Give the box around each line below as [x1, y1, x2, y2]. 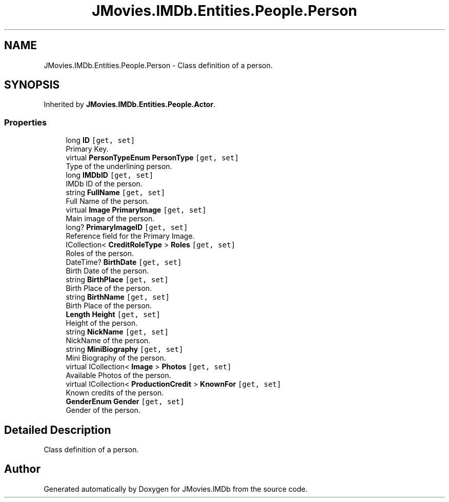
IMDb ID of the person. [66, 179, 142, 189]
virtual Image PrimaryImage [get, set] [66, 205, 207, 215]
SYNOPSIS [4, 78, 60, 92]
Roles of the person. [66, 249, 134, 258]
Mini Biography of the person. [66, 353, 166, 363]
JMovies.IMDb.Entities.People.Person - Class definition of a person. [44, 60, 273, 70]
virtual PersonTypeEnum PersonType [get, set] [66, 153, 239, 162]
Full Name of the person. [66, 197, 149, 206]
